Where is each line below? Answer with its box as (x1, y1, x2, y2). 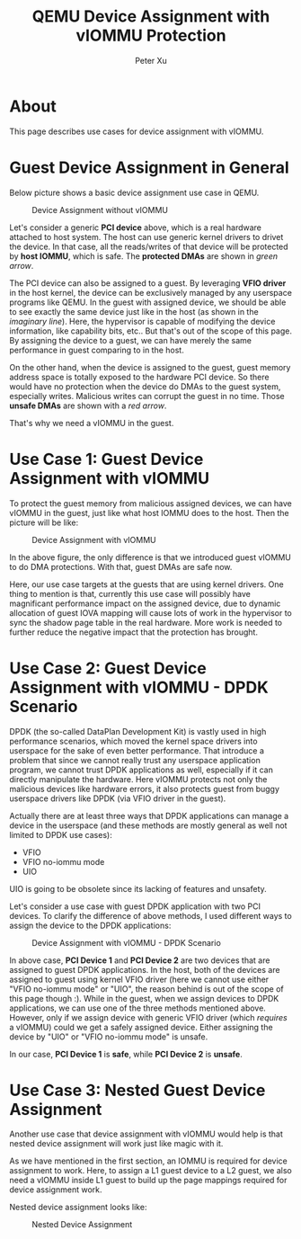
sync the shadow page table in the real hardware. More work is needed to (9, 617, 283, 628)
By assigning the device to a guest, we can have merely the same (9, 334, 252, 345)
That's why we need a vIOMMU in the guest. (9, 417, 174, 428)
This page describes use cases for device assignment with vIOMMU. (9, 126, 264, 137)
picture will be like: (9, 517, 79, 528)
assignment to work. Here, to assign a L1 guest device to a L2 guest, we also (9, 1165, 292, 1176)
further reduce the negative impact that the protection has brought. (9, 627, 259, 637)
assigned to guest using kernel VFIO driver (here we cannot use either (9, 974, 270, 985)
